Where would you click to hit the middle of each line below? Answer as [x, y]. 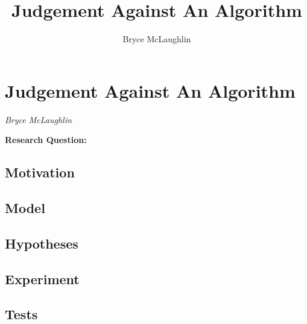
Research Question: [46, 140]
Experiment [42, 278]
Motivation [40, 172]
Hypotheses [42, 243]
